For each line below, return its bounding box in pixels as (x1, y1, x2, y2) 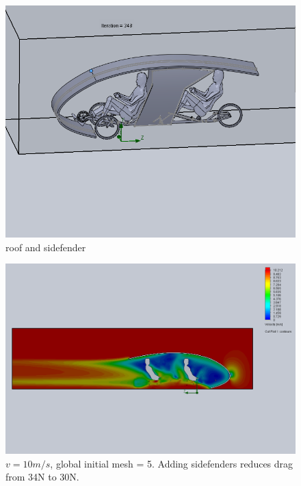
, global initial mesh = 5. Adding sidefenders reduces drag (50, 456, 293, 470)
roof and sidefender (5, 240, 86, 254)
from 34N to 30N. (5, 470, 79, 484)
